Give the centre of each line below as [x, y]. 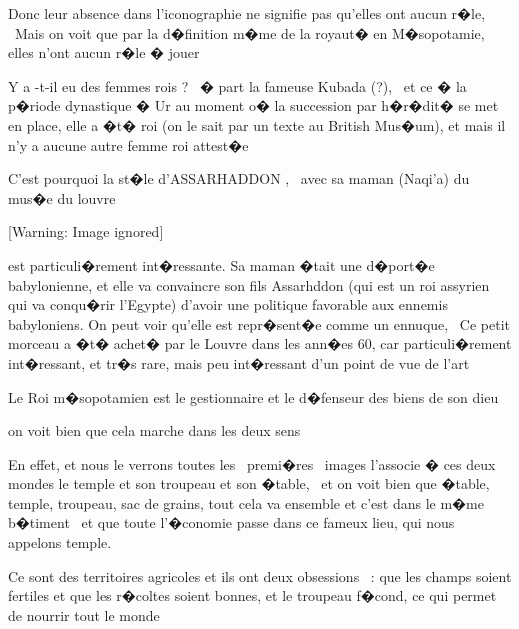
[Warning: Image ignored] [86, 231]
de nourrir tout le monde [84, 614]
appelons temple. [60, 542]
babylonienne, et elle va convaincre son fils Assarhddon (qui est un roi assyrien [249, 284]
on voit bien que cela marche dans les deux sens [154, 430]
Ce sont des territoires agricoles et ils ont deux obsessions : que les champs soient [260, 575]
